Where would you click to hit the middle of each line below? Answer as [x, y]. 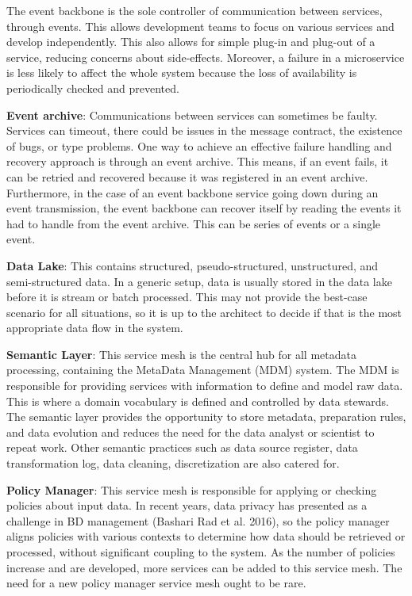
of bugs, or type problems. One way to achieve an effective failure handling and [199, 145]
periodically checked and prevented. [93, 88]
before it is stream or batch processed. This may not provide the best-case [187, 297]
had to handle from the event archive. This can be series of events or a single [194, 223]
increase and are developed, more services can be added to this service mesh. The [204, 567]
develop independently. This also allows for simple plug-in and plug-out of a [191, 42]
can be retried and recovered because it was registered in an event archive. [187, 176]
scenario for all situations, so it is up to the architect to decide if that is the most [204, 312]
